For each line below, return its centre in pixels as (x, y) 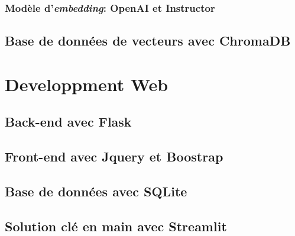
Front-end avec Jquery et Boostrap (114, 156)
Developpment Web (87, 84)
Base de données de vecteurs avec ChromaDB (148, 41)
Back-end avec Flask (68, 122)
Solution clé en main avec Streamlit (116, 226)
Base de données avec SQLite (96, 191)
